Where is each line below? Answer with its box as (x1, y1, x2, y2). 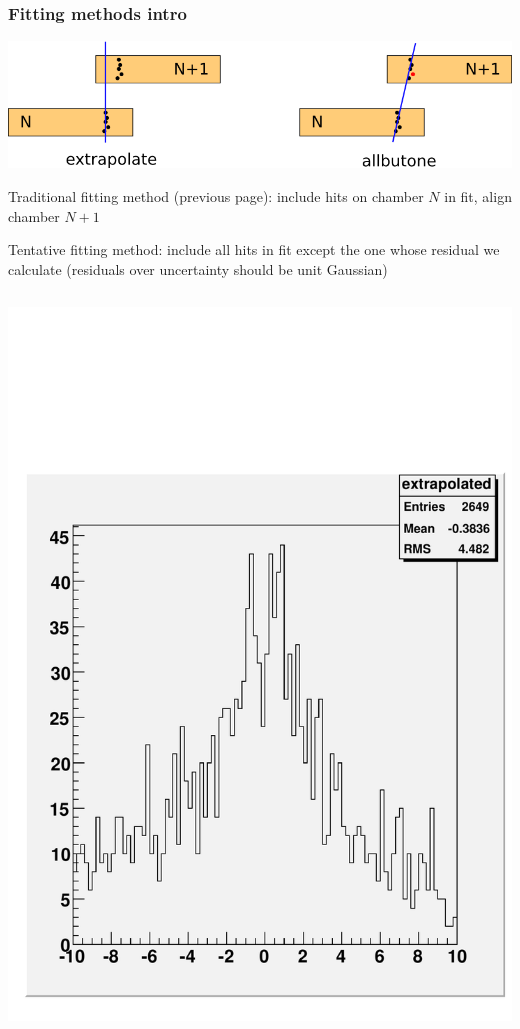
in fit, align (444, 186, 512, 206)
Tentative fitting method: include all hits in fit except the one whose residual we (8, 239, 500, 260)
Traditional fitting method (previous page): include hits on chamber (8, 186, 424, 206)
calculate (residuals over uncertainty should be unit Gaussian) (8, 258, 388, 279)
